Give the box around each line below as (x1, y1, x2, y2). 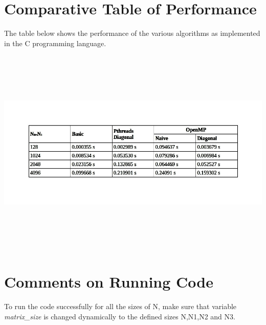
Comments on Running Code (4, 271, 213, 292)
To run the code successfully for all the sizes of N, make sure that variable (4, 300, 237, 311)
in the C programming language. (4, 37, 106, 48)
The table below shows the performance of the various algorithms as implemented (4, 28, 260, 38)
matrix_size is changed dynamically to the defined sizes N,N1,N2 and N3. (4, 311, 235, 321)
